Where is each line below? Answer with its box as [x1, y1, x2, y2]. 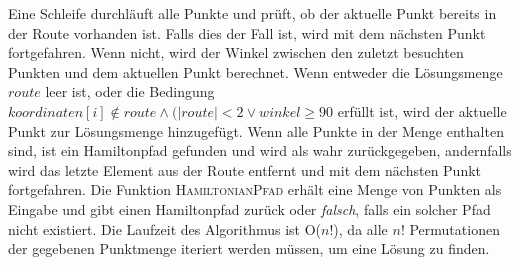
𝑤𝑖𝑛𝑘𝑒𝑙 [259, 105, 301, 120]
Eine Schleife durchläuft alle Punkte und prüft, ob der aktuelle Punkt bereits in [8, 3, 497, 23]
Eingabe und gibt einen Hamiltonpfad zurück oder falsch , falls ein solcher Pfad [8, 198, 491, 219]
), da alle [333, 218, 388, 239]
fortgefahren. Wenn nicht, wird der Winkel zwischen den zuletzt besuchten [8, 42, 464, 63]
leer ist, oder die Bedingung [45, 81, 215, 102]
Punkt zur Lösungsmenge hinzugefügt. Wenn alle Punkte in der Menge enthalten [8, 120, 504, 141]
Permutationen [409, 218, 500, 239]
